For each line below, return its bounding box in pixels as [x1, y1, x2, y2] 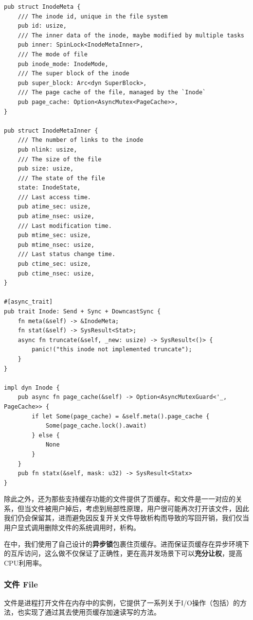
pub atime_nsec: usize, [18, 213, 95, 220]
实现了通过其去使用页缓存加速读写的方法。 [24, 607, 161, 617]
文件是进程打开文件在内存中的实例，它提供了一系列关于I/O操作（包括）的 [4, 597, 240, 607]
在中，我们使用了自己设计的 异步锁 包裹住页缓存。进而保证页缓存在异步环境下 [4, 538, 249, 549]
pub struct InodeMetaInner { [4, 127, 98, 134]
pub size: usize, [18, 165, 74, 172]
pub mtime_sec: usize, [18, 232, 91, 239]
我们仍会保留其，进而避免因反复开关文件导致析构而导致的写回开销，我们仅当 [4, 513, 249, 523]
